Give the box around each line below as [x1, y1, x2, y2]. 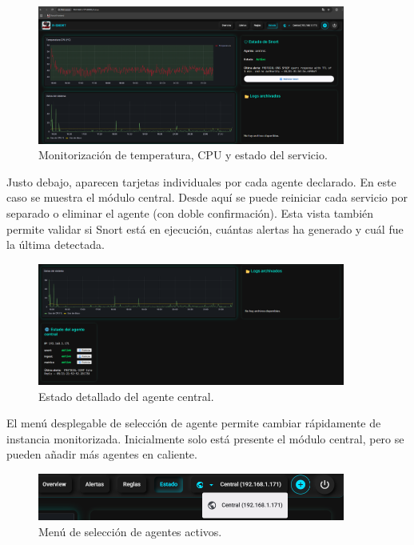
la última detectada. [6, 236, 105, 253]
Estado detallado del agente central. [38, 387, 214, 404]
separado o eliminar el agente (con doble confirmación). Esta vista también [6, 204, 374, 221]
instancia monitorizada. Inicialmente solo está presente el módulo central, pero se [6, 430, 404, 447]
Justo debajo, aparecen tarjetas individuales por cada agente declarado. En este [6, 173, 396, 190]
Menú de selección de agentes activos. [38, 523, 222, 539]
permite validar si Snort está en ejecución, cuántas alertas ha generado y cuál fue [6, 220, 404, 237]
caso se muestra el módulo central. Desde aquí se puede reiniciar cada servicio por [6, 189, 408, 206]
